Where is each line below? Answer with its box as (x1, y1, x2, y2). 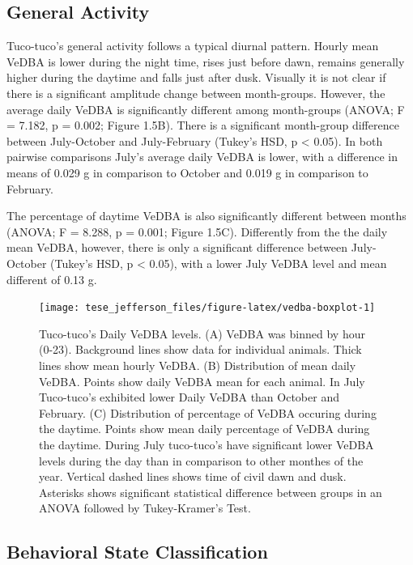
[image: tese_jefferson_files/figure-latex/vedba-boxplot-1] (39, 302, 376, 314)
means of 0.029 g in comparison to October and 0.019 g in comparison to (6, 164, 368, 181)
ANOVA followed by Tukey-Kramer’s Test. (39, 499, 251, 516)
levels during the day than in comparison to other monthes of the (39, 452, 364, 469)
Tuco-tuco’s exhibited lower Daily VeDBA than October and (39, 389, 339, 406)
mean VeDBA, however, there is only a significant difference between (6, 239, 347, 256)
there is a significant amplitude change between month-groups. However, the (6, 84, 385, 101)
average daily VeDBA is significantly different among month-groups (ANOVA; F (6, 100, 405, 117)
